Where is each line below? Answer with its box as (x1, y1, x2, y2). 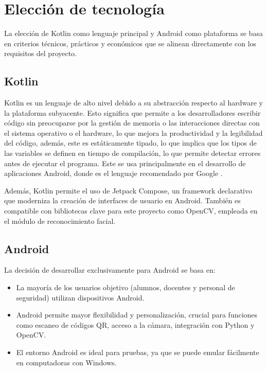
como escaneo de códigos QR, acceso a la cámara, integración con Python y (16, 319, 255, 330)
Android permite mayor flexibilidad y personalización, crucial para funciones (16, 309, 258, 320)
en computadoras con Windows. (16, 357, 117, 367)
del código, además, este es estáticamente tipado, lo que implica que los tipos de (4, 137, 257, 148)
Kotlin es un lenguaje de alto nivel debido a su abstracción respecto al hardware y (4, 97, 263, 108)
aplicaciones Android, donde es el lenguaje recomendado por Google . (4, 168, 223, 179)
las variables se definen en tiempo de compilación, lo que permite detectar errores (4, 148, 261, 158)
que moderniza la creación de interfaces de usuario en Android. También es (4, 195, 241, 206)
